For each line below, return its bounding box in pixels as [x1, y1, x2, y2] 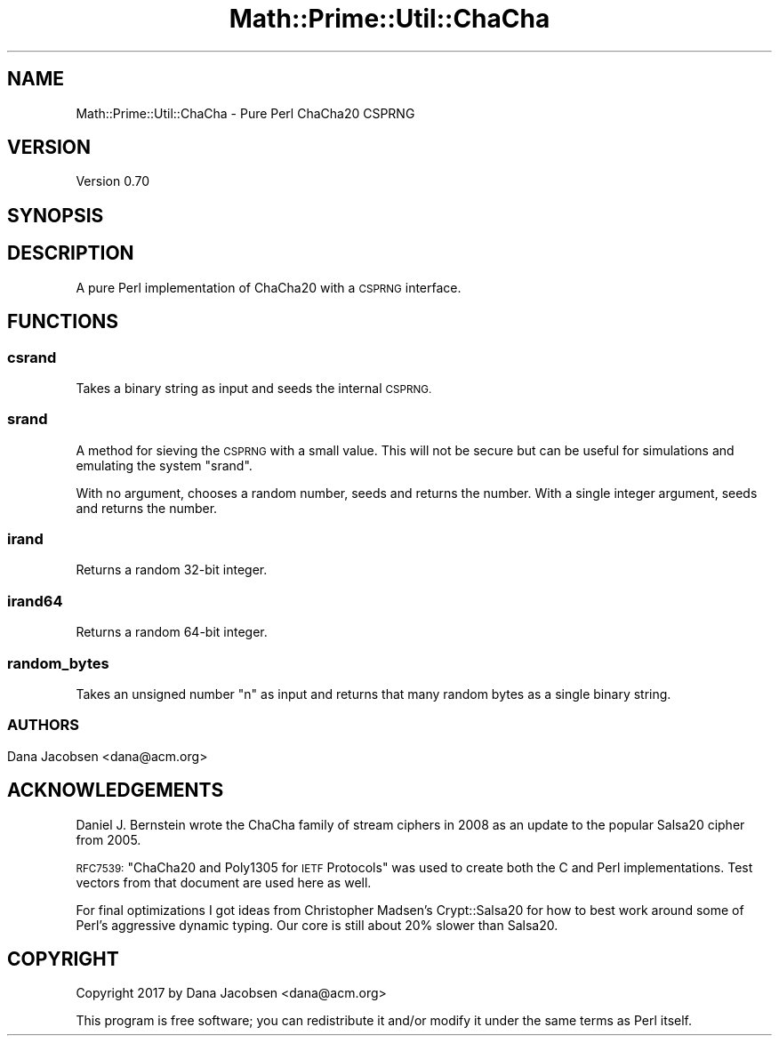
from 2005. [76, 831, 141, 847]
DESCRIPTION [7, 242, 134, 265]
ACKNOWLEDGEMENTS [7, 779, 224, 802]
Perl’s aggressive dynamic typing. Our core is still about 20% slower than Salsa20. [76, 917, 558, 933]
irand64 [7, 591, 63, 610]
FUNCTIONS [7, 310, 119, 333]
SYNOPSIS [7, 204, 104, 227]
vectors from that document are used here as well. [76, 874, 372, 890]
